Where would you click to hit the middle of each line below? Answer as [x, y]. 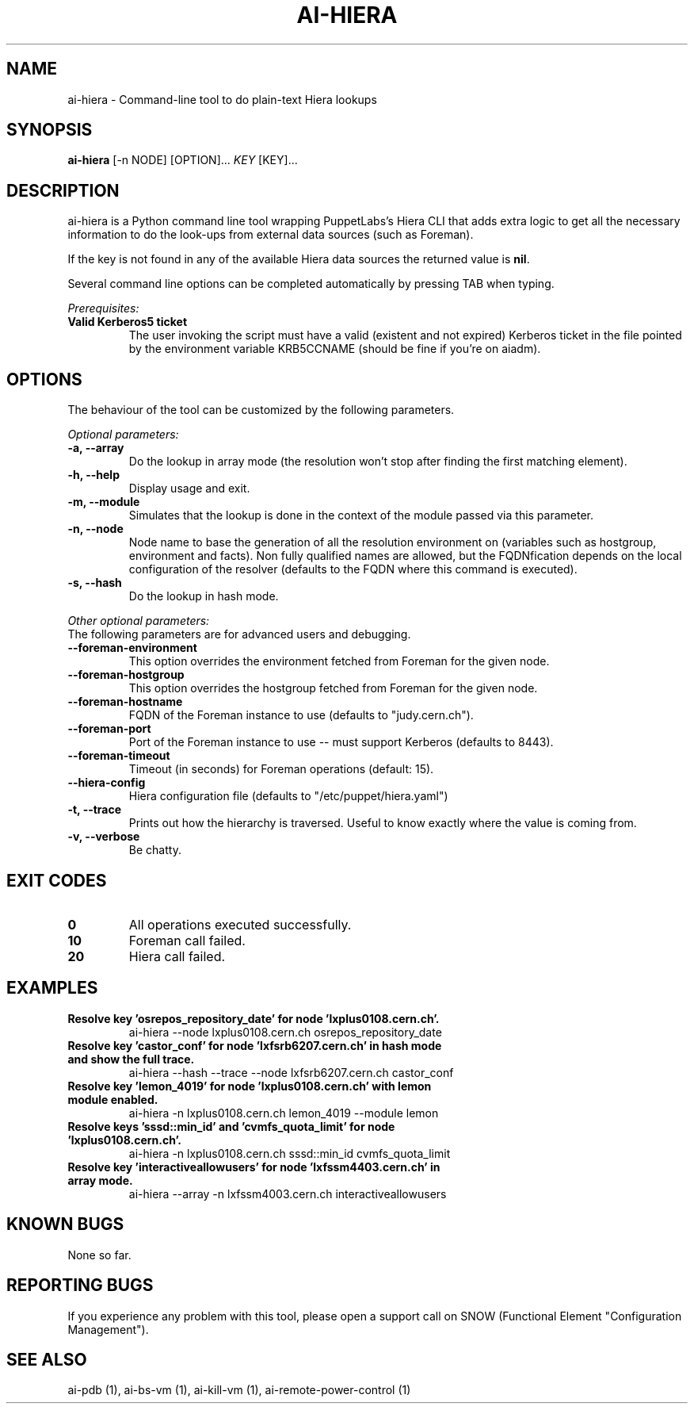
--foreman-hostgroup [126, 675]
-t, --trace [95, 810]
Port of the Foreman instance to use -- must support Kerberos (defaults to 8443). [341, 742]
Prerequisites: [103, 308]
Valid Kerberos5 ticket [128, 322]
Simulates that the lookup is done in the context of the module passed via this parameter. [361, 515]
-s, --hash [95, 583]
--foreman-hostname [125, 702]
